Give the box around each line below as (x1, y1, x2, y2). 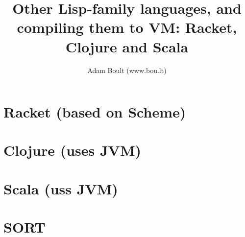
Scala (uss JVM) (3, 178, 118, 198)
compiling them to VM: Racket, (17, 17, 237, 37)
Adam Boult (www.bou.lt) (87, 65, 167, 75)
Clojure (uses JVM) (3, 140, 142, 160)
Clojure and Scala (65, 36, 189, 56)
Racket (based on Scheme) (3, 102, 186, 122)
